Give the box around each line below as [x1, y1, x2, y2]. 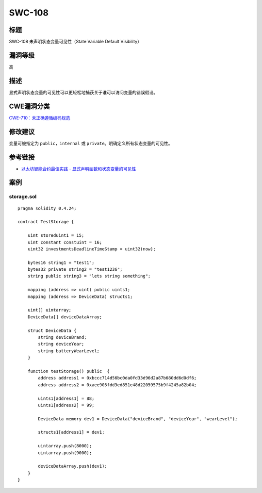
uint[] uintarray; [27, 307, 72, 313]
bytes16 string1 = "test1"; [27, 260, 95, 265]
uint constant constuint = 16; [27, 239, 102, 245]
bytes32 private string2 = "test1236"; [27, 267, 123, 272]
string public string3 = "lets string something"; [27, 273, 151, 279]
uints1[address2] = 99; [38, 402, 95, 408]
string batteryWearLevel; [38, 348, 99, 354]
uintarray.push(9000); [38, 450, 92, 456]
